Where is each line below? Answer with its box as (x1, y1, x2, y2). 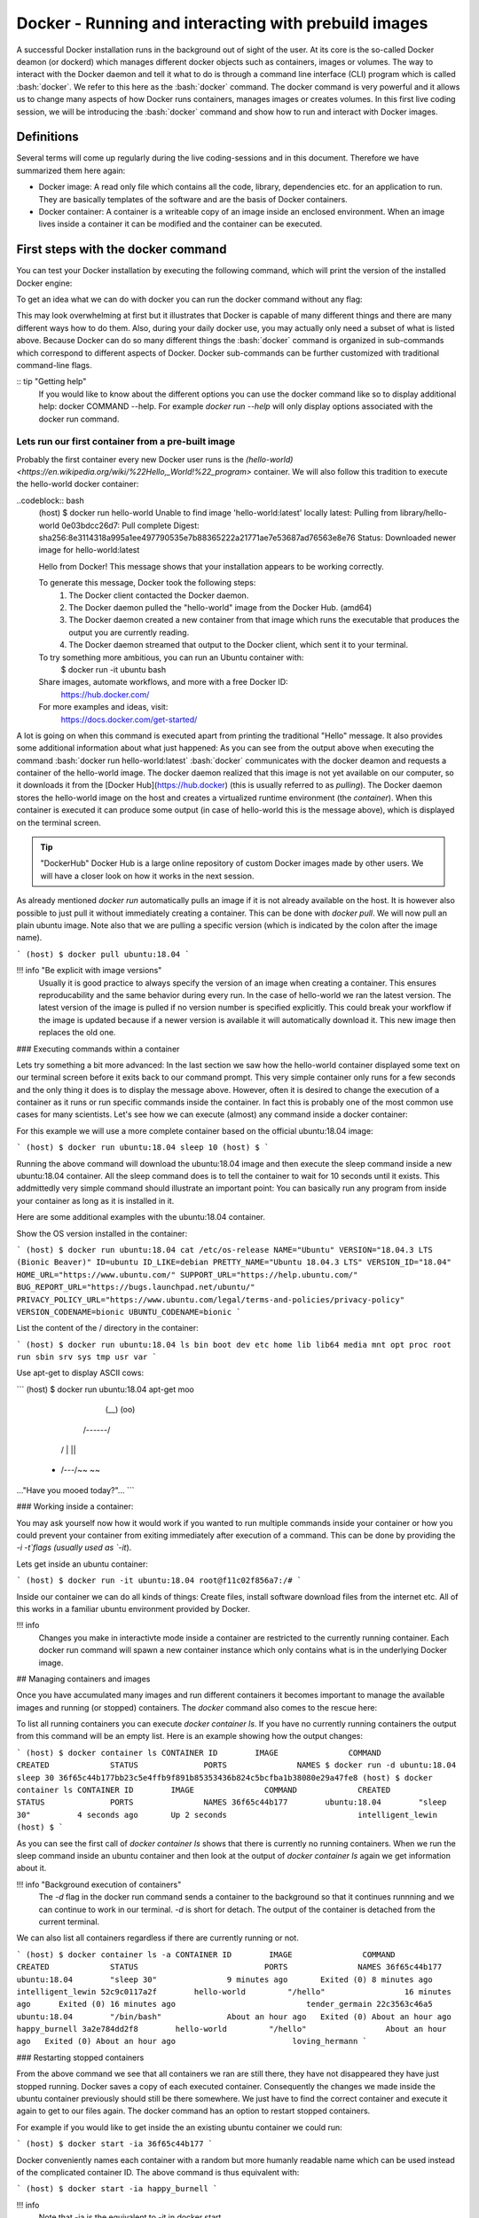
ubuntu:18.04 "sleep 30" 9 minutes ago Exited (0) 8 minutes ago (16, 1974, 434, 1985)
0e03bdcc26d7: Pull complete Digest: (60, 520, 200, 531)
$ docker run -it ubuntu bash (60, 664, 167, 674)
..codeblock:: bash (16, 495, 84, 506)
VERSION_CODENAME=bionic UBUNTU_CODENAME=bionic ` (16, 1307, 241, 1317)
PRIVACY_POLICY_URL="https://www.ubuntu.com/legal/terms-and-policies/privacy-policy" (16, 1294, 405, 1304)
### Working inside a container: (16, 1501, 134, 1512)
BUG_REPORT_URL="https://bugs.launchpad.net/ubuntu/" (16, 1282, 255, 1293)
